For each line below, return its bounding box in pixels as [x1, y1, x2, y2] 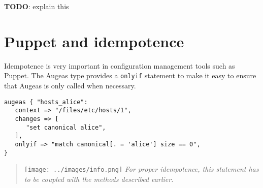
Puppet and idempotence [4, 30, 184, 51]
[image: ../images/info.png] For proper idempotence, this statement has [24, 164, 259, 174]
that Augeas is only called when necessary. [4, 80, 136, 90]
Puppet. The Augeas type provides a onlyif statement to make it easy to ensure [4, 70, 256, 81]
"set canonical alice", [25, 123, 106, 131]
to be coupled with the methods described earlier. [24, 173, 174, 184]
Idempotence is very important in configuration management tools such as [4, 60, 235, 71]
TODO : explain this [4, 1, 69, 11]
